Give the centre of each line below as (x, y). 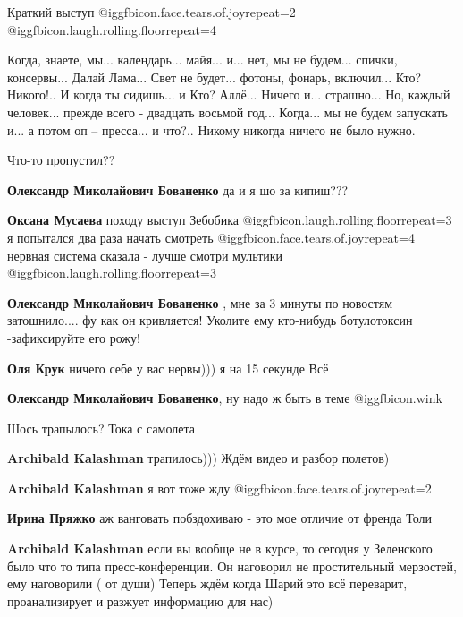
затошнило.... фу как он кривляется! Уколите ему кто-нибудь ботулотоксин (210, 320)
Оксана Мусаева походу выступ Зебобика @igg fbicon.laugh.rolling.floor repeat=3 (230, 220)
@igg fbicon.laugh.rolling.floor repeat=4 (112, 29)
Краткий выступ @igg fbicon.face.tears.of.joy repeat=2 (152, 12)
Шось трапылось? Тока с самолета (101, 428)
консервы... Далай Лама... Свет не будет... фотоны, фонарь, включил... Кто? (215, 77)
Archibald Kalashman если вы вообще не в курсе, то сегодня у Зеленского (220, 548)
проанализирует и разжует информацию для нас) (140, 600)
